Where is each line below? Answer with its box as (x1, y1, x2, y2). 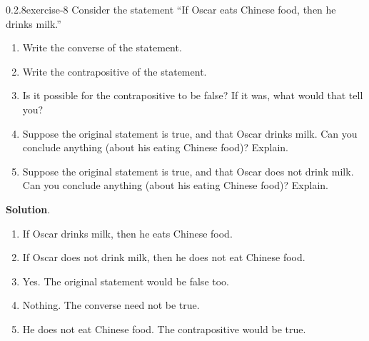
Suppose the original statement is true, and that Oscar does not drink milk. (22, 163, 354, 178)
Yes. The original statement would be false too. (22, 273, 229, 288)
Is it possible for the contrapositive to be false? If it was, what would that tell (22, 88, 363, 103)
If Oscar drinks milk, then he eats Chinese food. (22, 225, 233, 240)
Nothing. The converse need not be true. (22, 297, 200, 312)
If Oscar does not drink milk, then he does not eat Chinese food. (22, 250, 305, 265)
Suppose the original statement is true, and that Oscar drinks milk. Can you (22, 126, 358, 141)
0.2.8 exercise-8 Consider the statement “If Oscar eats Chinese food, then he (6, 2, 336, 16)
